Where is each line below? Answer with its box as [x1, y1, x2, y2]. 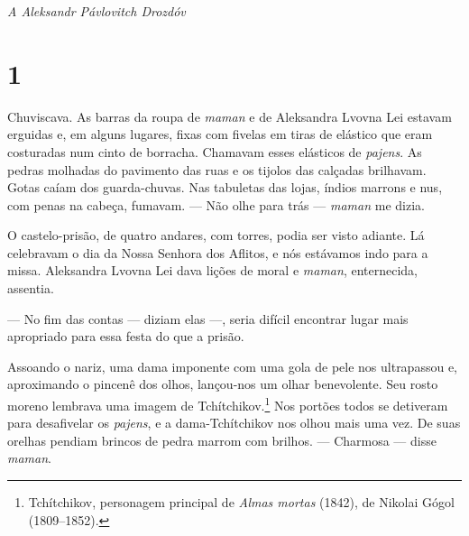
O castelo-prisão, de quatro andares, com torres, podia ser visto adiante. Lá [7, 226, 425, 245]
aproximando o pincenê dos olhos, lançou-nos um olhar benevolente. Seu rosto [7, 374, 438, 393]
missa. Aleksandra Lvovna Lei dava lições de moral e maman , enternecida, [7, 261, 418, 280]
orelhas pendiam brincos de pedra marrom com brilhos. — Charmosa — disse [7, 430, 437, 449]
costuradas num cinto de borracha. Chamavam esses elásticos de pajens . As [7, 142, 422, 161]
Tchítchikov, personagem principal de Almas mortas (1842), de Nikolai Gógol [28, 493, 455, 512]
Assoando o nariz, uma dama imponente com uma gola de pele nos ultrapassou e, [7, 356, 457, 375]
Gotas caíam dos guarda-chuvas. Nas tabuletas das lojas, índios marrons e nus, [7, 178, 443, 197]
